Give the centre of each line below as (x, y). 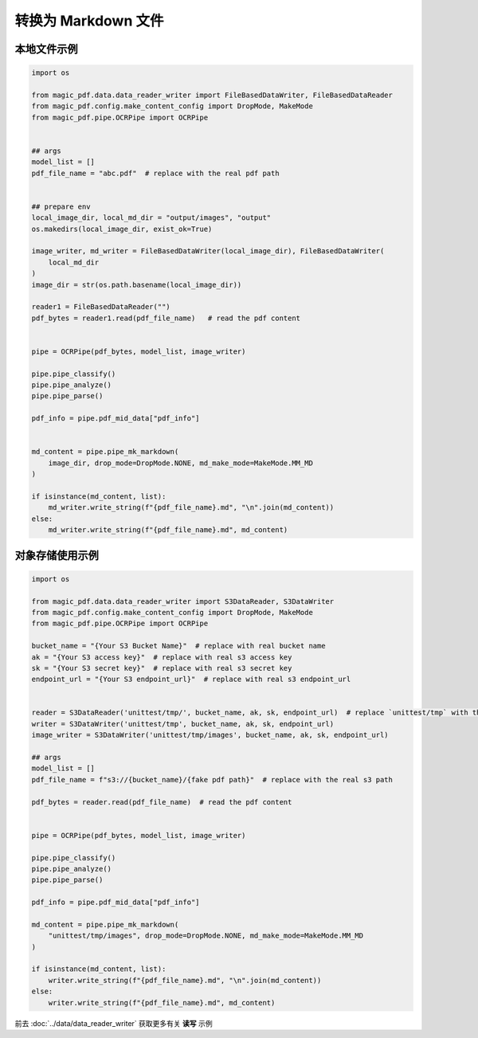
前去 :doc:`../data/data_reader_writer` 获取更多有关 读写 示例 (114, 1023)
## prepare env (61, 206)
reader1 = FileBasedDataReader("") (101, 307)
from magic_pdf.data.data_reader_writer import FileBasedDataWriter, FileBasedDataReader (212, 95)
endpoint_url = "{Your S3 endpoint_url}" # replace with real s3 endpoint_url (191, 680)
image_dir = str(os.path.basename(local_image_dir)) (137, 284)
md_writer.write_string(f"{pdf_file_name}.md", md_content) (168, 530)
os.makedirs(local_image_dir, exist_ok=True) (122, 229)
